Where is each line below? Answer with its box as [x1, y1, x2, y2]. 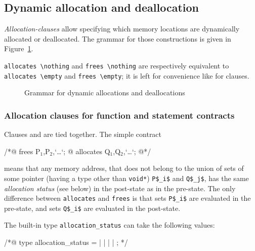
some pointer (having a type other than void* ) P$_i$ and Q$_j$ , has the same [4, 172, 249, 183]
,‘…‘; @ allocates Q [53, 146, 110, 156]
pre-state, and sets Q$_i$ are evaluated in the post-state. [4, 202, 181, 213]
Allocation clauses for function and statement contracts [4, 109, 235, 121]
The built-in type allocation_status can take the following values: [4, 220, 215, 230]
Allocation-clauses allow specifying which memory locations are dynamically [4, 23, 240, 34]
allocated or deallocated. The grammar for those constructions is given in [4, 33, 231, 44]
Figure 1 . [4, 43, 33, 54]
